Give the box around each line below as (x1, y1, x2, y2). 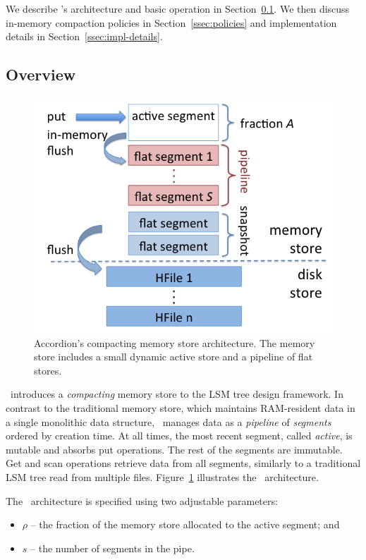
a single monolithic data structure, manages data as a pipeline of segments (6, 414, 331, 429)
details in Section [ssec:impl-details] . (6, 29, 163, 44)
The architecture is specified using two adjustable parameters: (6, 493, 278, 508)
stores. (34, 363, 62, 377)
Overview (6, 63, 76, 85)
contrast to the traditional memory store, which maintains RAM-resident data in (6, 401, 355, 415)
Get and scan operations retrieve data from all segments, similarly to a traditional (6, 456, 361, 470)
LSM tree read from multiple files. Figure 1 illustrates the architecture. (6, 470, 319, 485)
